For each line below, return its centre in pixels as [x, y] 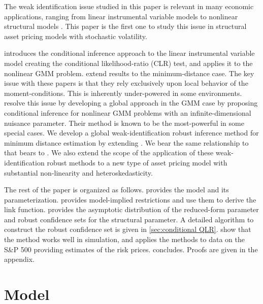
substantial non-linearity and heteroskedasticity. [78, 172]
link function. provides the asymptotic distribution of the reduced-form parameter [131, 209]
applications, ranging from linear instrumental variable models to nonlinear [121, 16]
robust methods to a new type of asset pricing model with [137, 162]
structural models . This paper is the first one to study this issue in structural [125, 26]
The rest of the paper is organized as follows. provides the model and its [117, 190]
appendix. [19, 259]
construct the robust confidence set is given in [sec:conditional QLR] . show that [128, 229]
